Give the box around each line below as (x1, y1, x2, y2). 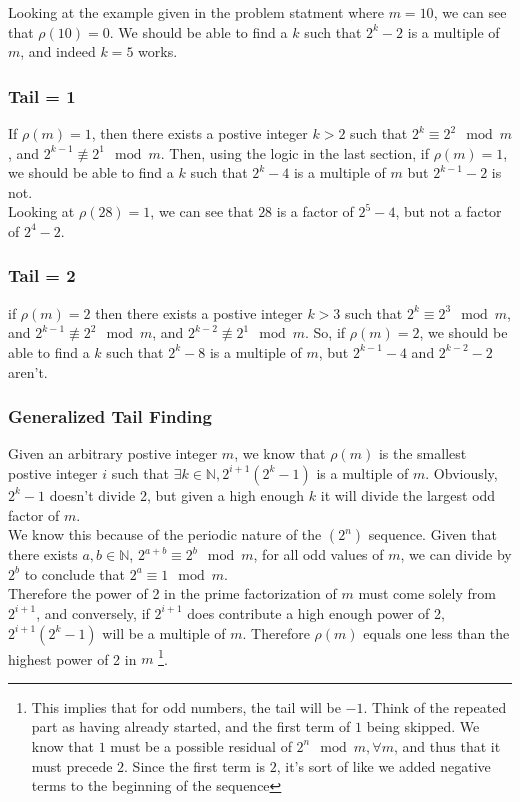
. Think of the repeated (363, 696, 507, 717)
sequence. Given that (368, 524, 497, 545)
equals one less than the (363, 622, 510, 643)
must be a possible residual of (110, 735, 292, 756)
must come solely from (358, 583, 496, 604)
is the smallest (378, 443, 467, 464)
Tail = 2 (8, 263, 76, 288)
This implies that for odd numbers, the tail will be (31, 696, 341, 717)
